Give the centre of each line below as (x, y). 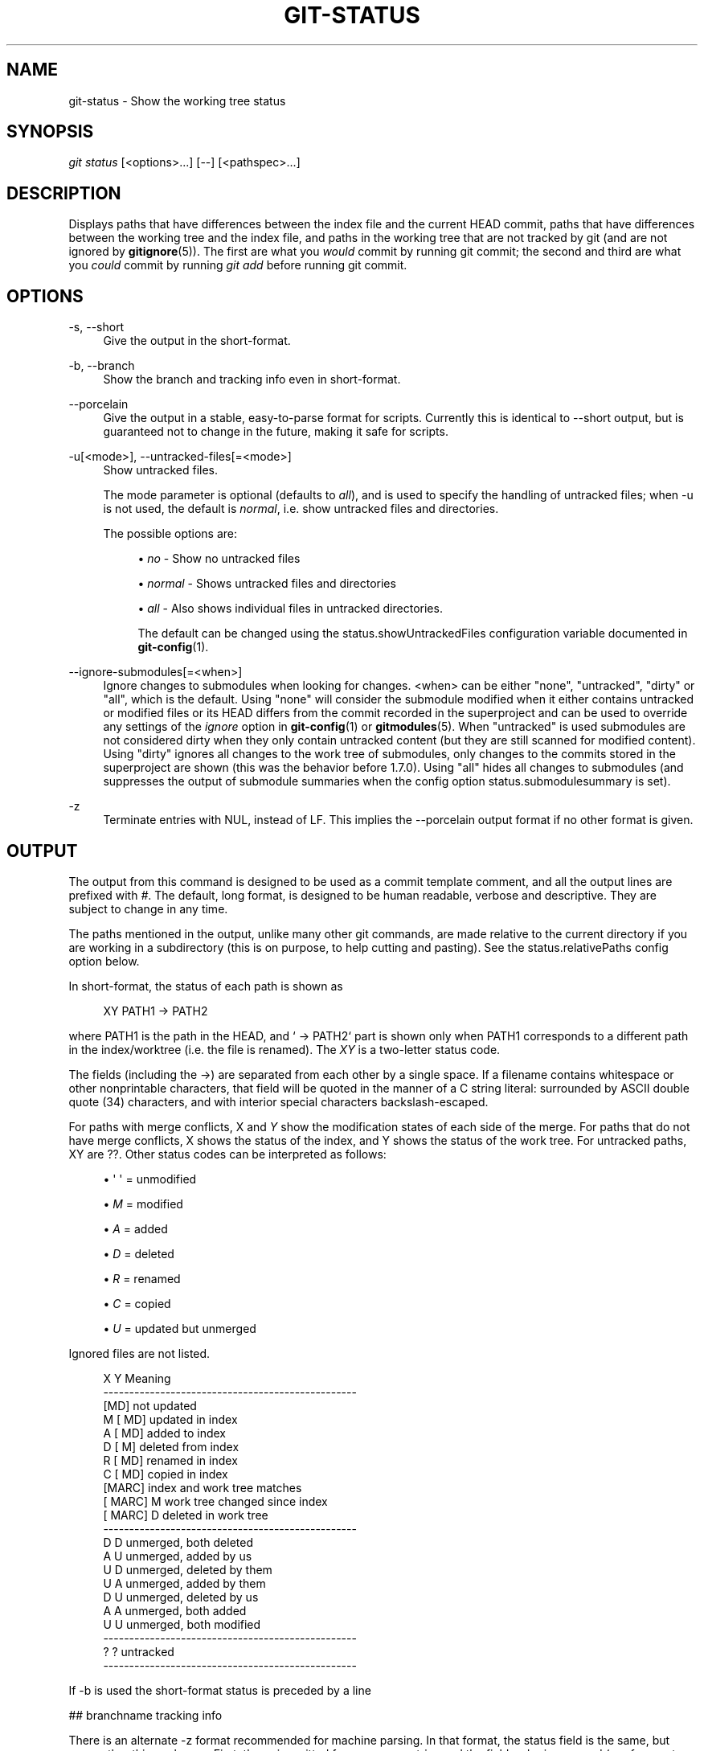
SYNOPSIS (50, 132)
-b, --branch (102, 366)
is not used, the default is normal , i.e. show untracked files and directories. (301, 509)
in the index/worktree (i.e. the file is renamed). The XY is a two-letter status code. (284, 1049)
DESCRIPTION (64, 193)
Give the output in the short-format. (197, 341)
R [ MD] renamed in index (170, 1460)
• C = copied (137, 1303)
